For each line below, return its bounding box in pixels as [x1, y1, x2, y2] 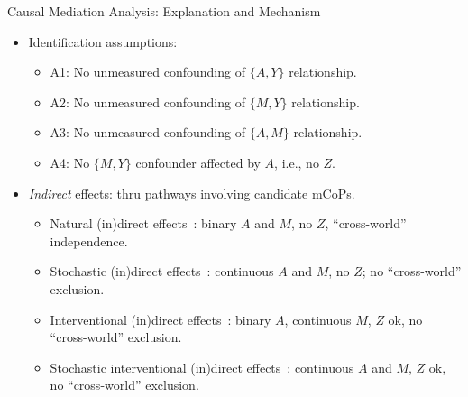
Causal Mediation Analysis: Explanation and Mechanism [7, 2, 321, 20]
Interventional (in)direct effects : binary [50, 309, 271, 328]
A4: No [50, 152, 90, 171]
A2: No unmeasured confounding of [50, 92, 245, 111]
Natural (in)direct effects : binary [50, 214, 237, 233]
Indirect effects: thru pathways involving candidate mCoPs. [28, 183, 355, 202]
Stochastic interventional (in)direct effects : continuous [50, 357, 354, 376]
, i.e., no [274, 152, 319, 171]
